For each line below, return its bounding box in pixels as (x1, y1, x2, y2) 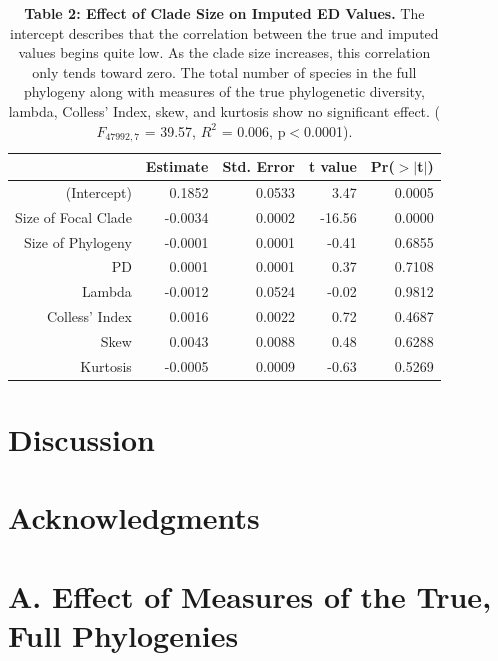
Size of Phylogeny (23, 231, 132, 252)
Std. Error (222, 156, 295, 177)
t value (308, 156, 357, 177)
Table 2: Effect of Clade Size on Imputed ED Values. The (24, 3, 425, 23)
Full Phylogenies (8, 614, 239, 655)
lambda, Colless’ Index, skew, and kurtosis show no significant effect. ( (8, 100, 441, 121)
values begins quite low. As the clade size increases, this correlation (18, 42, 431, 63)
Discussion (8, 419, 155, 460)
